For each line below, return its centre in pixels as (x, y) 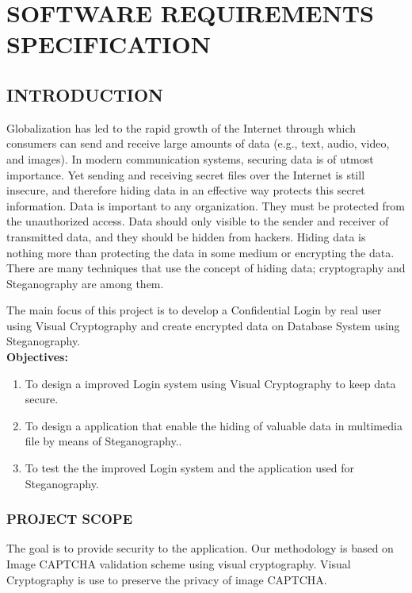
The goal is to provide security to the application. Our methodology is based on (200, 548)
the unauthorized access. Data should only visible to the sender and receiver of (198, 221)
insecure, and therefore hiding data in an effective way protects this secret (186, 190)
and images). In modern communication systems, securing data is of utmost (190, 158)
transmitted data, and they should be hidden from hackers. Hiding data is (186, 236)
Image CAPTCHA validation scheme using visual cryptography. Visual (179, 564)
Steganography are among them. (85, 283)
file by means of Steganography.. (103, 441)
